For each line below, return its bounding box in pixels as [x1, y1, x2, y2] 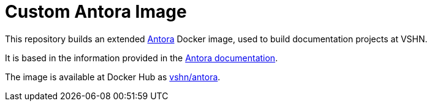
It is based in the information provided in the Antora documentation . [5, 52, 278, 63]
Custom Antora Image [5, 1, 187, 22]
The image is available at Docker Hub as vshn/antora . [5, 71, 221, 82]
